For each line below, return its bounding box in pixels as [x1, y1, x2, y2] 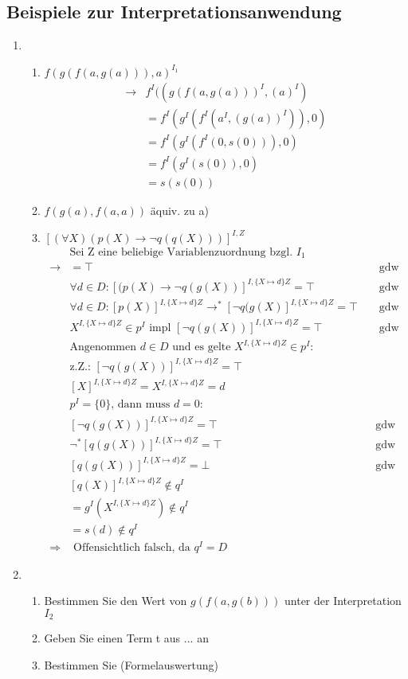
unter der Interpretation [284, 592, 402, 609]
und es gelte [172, 341, 231, 353]
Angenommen [69, 341, 136, 353]
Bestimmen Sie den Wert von [44, 592, 187, 609]
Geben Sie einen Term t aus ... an [44, 630, 209, 646]
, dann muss [111, 399, 171, 411]
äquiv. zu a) [150, 201, 209, 218]
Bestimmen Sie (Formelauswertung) [44, 656, 218, 673]
